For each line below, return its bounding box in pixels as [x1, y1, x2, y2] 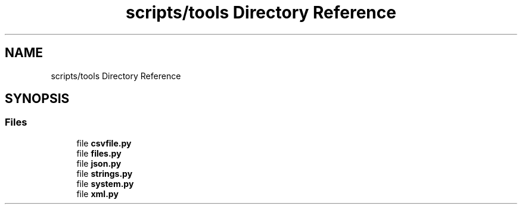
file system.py [76, 178, 134, 189]
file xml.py [76, 188, 119, 199]
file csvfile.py [76, 138, 132, 148]
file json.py [76, 158, 122, 169]
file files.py [76, 148, 122, 158]
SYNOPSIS [5, 91, 70, 107]
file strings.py [76, 168, 133, 179]
